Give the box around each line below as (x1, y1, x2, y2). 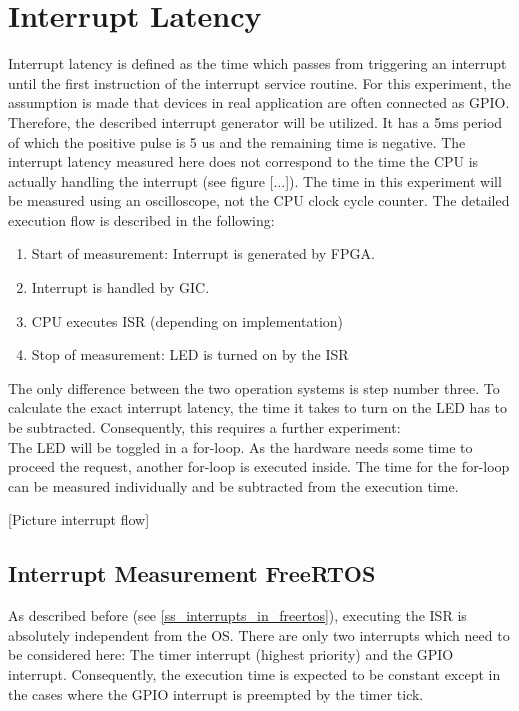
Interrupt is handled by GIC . (31, 277, 210, 298)
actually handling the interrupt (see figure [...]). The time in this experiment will (8, 170, 502, 191)
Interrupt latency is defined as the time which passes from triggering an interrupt (8, 53, 507, 74)
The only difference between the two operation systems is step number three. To (8, 377, 500, 398)
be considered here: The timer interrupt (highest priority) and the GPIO (8, 644, 454, 665)
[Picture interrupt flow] (8, 509, 150, 530)
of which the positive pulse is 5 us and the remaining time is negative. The (8, 131, 466, 152)
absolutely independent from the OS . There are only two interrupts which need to (8, 624, 510, 645)
